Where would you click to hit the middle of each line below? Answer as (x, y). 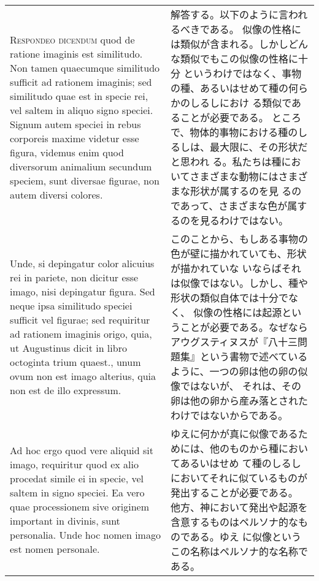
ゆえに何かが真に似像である (234, 434)
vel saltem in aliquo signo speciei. (82, 110)
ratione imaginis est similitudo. (76, 54)
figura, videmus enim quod (67, 152)
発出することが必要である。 (234, 492)
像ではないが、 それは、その (236, 386)
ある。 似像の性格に (256, 29)
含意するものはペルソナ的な (234, 522)
